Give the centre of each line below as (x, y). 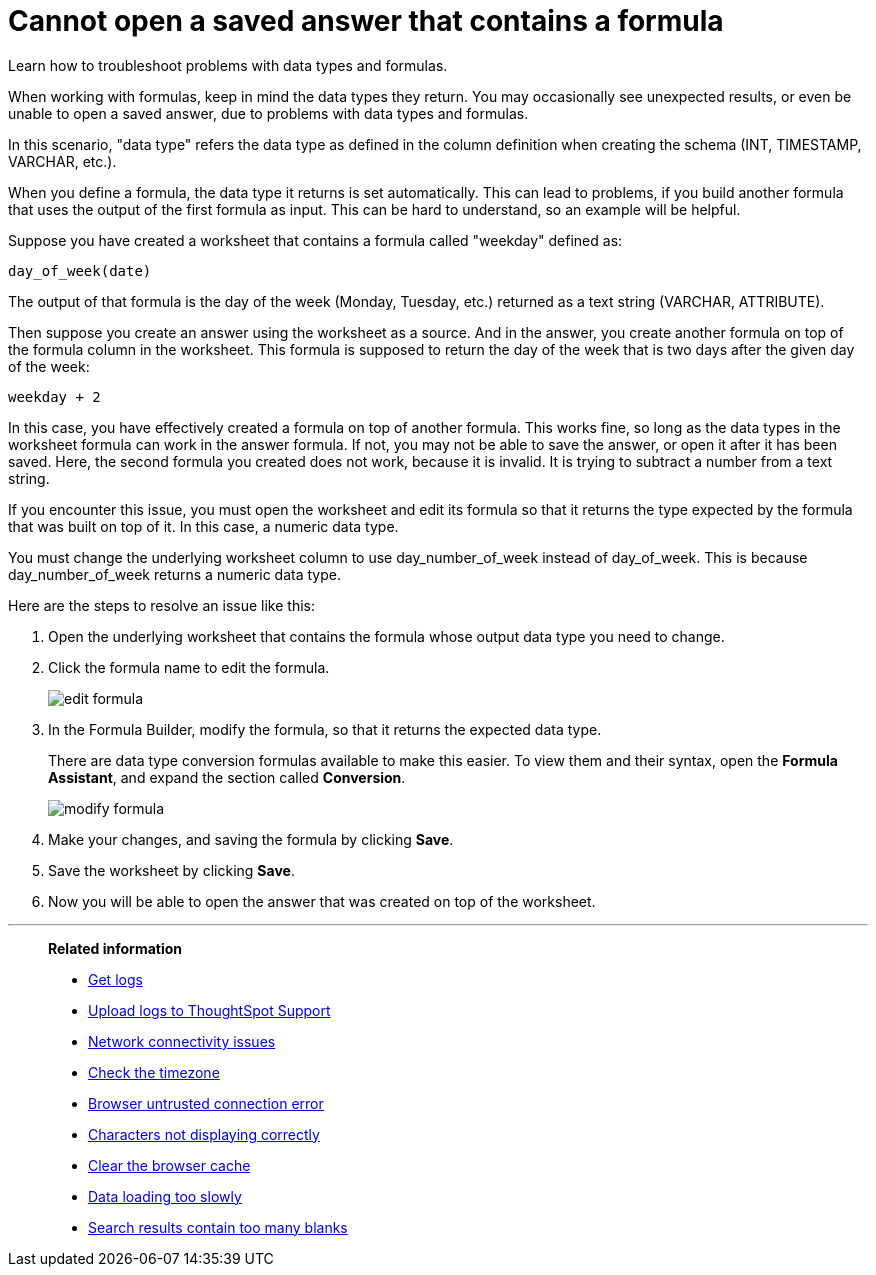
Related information (115, 948)
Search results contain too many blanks (218, 1227)
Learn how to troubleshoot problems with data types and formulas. (228, 65)
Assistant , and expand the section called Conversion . (227, 777)
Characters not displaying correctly (204, 1134)
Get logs (115, 979)
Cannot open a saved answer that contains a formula (366, 21)
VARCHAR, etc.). (62, 161)
